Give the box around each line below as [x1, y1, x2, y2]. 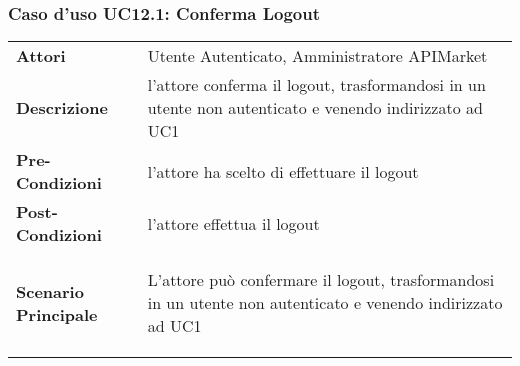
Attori [16, 44, 66, 68]
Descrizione [16, 96, 108, 120]
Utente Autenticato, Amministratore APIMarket [147, 44, 488, 68]
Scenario [16, 279, 84, 303]
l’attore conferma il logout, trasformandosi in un [147, 73, 486, 97]
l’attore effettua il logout [147, 211, 320, 235]
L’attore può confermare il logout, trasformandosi [147, 268, 495, 292]
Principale [16, 302, 98, 326]
